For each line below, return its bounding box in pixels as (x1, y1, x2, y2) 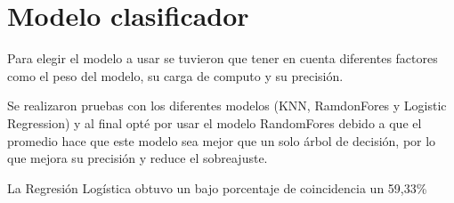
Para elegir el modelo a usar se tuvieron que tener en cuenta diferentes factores (7, 49, 438, 68)
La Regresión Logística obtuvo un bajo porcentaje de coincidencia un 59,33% (7, 178, 427, 197)
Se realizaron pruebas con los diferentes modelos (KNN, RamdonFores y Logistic (7, 96, 447, 115)
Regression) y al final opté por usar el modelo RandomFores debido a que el (7, 113, 422, 132)
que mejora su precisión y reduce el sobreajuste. (7, 149, 268, 167)
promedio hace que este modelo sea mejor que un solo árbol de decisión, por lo (7, 131, 436, 150)
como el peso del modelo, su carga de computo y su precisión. (7, 66, 344, 85)
